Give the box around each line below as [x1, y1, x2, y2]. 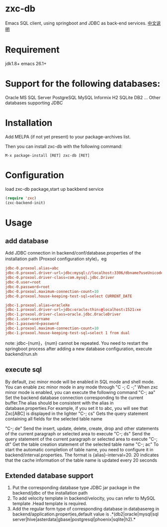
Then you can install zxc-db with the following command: [5, 143, 123, 149]
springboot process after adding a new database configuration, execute [5, 346, 153, 352]
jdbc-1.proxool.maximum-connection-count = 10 [5, 326, 99, 331]
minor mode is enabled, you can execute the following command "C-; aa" [5, 389, 156, 395]
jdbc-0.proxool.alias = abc [5, 266, 59, 271]
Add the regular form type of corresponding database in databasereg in [12, 506, 160, 512]
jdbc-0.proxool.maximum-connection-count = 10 [5, 289, 99, 294]
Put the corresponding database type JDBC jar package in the [12, 485, 140, 491]
